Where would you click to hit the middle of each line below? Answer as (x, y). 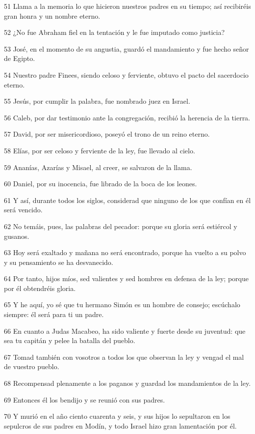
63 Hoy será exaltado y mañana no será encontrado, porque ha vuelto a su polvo (125, 252)
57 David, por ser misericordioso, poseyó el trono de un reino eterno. (107, 134)
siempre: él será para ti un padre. (54, 314)
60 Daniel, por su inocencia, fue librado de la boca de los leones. (101, 184)
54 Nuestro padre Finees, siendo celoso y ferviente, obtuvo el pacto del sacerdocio (126, 74)
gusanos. (17, 236)
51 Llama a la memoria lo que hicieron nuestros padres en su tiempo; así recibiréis (127, 6)
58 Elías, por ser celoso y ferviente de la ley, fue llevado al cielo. (100, 150)
